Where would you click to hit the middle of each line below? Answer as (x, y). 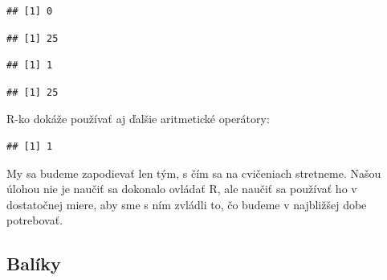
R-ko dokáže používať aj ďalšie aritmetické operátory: (138, 119)
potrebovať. (35, 220)
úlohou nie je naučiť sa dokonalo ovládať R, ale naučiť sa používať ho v (182, 189)
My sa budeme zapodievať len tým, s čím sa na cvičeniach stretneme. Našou (194, 173)
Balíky (34, 264)
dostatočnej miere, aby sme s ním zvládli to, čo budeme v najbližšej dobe (187, 204)
